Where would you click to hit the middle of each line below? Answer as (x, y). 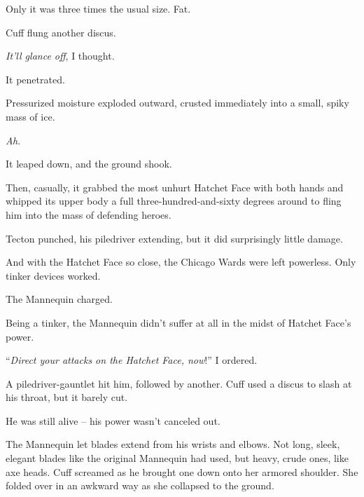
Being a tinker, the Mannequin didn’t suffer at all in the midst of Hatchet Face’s (178, 322)
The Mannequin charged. (59, 299)
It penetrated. (35, 79)
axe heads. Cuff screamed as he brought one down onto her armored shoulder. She (182, 471)
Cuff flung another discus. (61, 32)
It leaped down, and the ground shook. (89, 164)
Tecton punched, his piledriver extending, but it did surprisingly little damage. (174, 238)
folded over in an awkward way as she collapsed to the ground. (140, 485)
